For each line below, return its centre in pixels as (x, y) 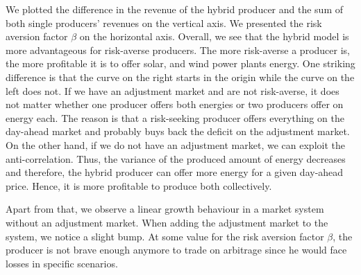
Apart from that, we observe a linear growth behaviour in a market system (165, 209)
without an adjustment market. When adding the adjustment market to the (167, 222)
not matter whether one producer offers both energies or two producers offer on (175, 104)
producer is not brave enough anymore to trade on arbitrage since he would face (176, 250)
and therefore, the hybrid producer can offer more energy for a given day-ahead (175, 172)
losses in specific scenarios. (62, 263)
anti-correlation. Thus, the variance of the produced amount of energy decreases (176, 158)
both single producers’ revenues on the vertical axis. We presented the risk (164, 23)
